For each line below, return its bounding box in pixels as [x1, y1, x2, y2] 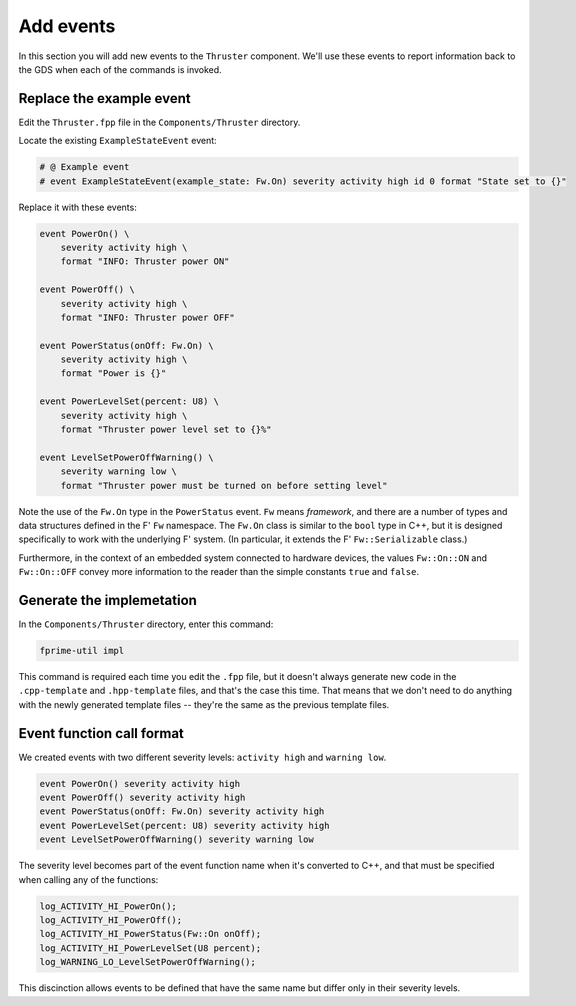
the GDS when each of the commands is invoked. [18, 63, 222, 75]
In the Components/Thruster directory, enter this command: [18, 618, 274, 630]
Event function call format [18, 725, 185, 742]
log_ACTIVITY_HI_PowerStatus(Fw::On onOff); [39, 928, 262, 940]
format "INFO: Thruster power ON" [60, 256, 230, 267]
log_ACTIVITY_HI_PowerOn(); [39, 900, 177, 912]
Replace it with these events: [18, 201, 137, 213]
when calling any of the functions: [18, 873, 159, 885]
